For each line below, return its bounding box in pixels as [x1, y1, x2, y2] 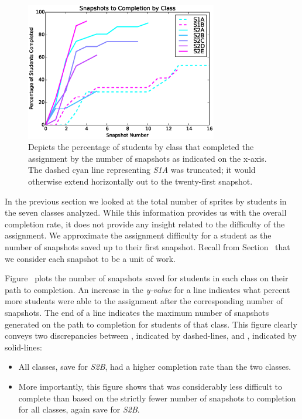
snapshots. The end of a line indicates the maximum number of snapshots [5, 306, 269, 318]
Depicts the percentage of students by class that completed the [28, 141, 254, 153]
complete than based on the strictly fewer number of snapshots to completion [18, 391, 296, 404]
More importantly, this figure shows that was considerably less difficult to [18, 380, 283, 392]
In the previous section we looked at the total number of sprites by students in [5, 195, 287, 207]
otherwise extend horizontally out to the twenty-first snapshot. [28, 175, 253, 187]
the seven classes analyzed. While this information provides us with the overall [5, 206, 287, 219]
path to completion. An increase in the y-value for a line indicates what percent [5, 283, 290, 295]
